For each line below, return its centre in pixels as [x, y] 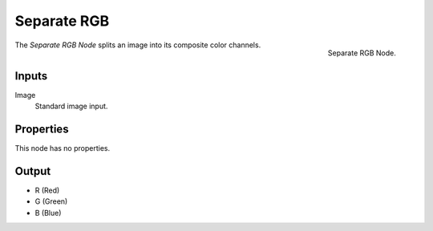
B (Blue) [48, 213]
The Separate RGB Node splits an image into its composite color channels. [138, 45]
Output [33, 171]
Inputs [31, 76]
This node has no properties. [63, 148]
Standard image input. [71, 106]
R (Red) [47, 190]
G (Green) [51, 201]
